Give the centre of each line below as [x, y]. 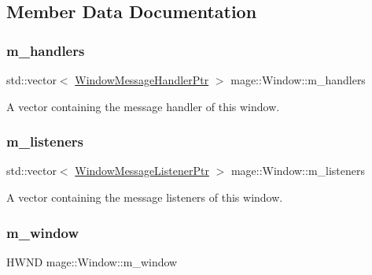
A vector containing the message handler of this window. [143, 106]
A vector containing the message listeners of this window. [145, 197]
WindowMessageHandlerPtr [142, 80]
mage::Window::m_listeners [298, 171]
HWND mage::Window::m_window [92, 261]
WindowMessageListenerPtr [142, 171]
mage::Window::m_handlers [298, 80]
